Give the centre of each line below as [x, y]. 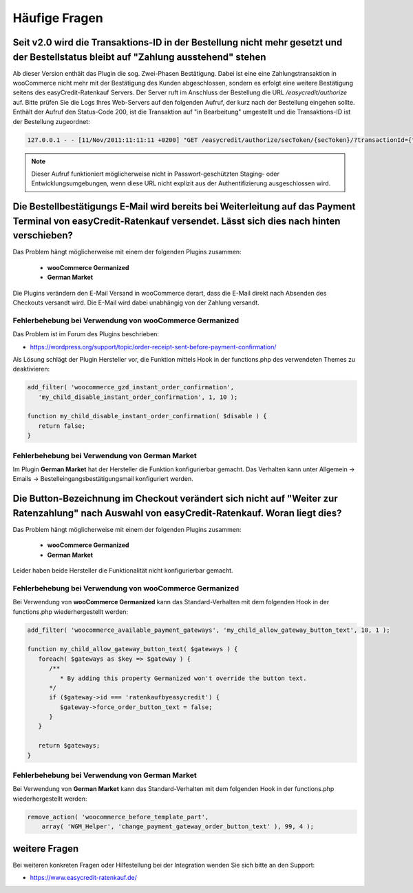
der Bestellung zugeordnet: [51, 121]
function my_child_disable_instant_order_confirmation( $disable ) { [147, 416]
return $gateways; [69, 746]
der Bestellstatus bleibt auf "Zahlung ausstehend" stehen [139, 57]
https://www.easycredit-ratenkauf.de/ [83, 878]
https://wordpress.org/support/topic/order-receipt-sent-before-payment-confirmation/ [153, 347]
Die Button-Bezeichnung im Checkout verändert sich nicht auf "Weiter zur [175, 499]
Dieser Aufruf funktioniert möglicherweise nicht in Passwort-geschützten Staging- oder [156, 174]
